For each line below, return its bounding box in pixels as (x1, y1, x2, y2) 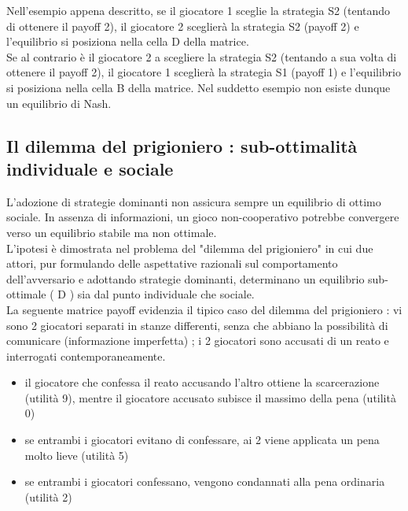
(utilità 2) (24, 488, 72, 505)
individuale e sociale (6, 156, 174, 180)
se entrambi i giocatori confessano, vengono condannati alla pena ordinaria (24, 473, 385, 490)
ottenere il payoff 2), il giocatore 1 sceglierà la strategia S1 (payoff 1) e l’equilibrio (6, 64, 401, 80)
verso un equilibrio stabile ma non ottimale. (6, 224, 217, 240)
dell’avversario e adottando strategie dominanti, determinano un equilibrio (6, 270, 365, 287)
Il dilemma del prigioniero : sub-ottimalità (6, 133, 358, 157)
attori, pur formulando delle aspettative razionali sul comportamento (6, 255, 338, 272)
